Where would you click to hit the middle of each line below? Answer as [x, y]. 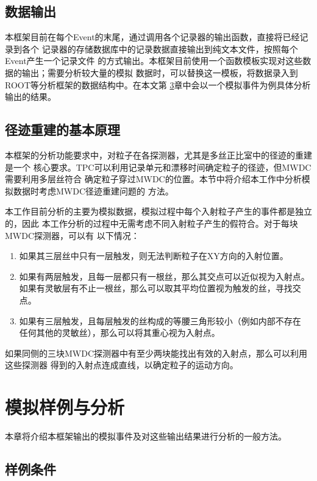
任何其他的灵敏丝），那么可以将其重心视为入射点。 [119, 333]
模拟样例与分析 [65, 407]
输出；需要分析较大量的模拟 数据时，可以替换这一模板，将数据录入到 [160, 72]
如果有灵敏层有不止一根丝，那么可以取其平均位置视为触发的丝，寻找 [156, 288]
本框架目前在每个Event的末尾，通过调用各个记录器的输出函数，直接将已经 [152, 37]
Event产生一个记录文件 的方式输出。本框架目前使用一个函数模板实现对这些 [154, 61]
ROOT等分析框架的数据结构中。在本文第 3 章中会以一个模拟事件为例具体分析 [158, 84]
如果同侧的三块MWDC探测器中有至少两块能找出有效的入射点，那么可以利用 [156, 353]
